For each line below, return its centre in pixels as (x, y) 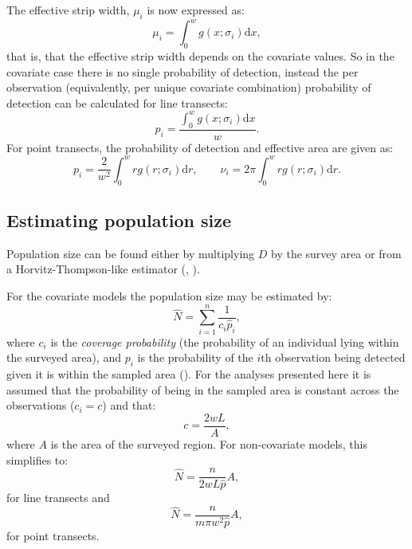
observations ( (41, 405)
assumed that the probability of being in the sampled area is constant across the (203, 389)
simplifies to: (37, 459)
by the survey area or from (336, 253)
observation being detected (340, 357)
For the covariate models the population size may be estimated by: (169, 296)
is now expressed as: (196, 10)
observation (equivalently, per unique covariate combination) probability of (189, 87)
